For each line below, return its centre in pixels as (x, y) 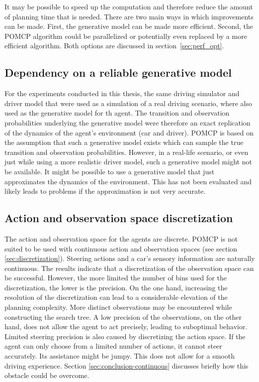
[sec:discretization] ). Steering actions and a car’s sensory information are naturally (130, 258)
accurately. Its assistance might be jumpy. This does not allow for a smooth (120, 356)
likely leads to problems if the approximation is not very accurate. (105, 191)
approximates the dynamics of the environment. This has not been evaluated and (128, 181)
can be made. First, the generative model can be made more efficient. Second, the (129, 26)
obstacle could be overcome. (47, 375)
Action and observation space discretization (119, 218)
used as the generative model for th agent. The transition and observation (117, 113)
